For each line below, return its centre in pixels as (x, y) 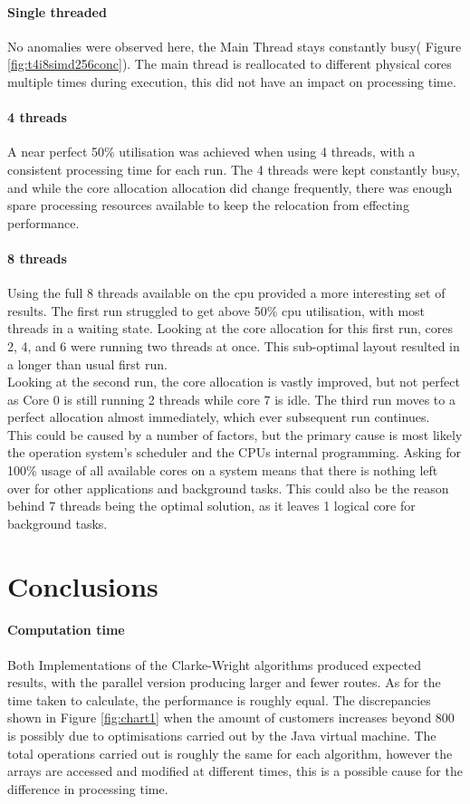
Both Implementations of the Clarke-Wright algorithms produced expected (215, 664)
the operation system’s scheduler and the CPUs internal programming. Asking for (235, 452)
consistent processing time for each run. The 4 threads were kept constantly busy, (234, 169)
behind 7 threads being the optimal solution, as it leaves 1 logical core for (211, 506)
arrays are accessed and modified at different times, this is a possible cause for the (235, 771)
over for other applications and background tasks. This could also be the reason (228, 488)
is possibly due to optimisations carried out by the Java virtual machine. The (222, 735)
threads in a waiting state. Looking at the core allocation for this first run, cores (230, 328)
